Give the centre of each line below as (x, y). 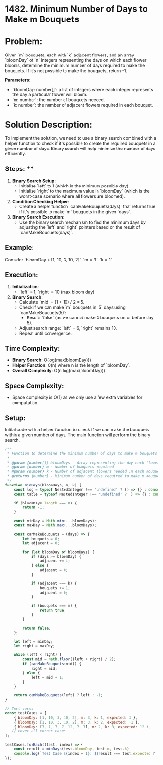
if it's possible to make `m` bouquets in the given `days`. (75, 212)
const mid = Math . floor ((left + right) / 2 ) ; (69, 659)
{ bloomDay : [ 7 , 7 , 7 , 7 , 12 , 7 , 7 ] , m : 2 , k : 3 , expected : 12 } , (82, 727)
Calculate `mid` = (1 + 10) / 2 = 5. (52, 302)
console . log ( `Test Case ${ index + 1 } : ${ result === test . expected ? (84, 753)
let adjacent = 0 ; (41, 543)
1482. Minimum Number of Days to (76, 9)
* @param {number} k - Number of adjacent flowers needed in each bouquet (84, 472)
